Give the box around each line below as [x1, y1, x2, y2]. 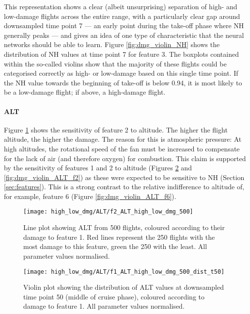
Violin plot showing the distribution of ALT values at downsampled [23, 282, 224, 292]
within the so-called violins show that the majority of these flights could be [4, 58, 227, 68]
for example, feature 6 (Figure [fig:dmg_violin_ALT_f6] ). [4, 191, 176, 201]
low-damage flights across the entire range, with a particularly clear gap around [4, 11, 240, 21]
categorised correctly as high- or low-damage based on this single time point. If [4, 68, 238, 78]
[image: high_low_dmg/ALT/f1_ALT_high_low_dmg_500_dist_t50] [23, 268, 225, 275]
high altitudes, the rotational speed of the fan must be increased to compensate [4, 143, 240, 153]
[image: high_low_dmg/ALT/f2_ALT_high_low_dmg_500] [23, 208, 193, 215]
